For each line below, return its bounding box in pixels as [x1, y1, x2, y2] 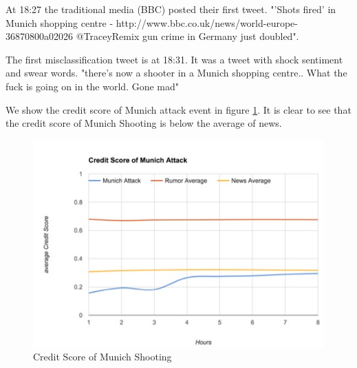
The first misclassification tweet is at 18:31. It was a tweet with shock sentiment [6, 52, 343, 66]
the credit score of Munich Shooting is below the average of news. [6, 116, 282, 130]
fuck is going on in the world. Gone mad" [6, 79, 180, 93]
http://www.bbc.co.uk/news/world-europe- [116, 15, 298, 30]
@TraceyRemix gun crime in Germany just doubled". [76, 29, 299, 43]
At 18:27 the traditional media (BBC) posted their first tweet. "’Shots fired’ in [6, 2, 336, 16]
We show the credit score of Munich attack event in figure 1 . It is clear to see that [6, 102, 351, 116]
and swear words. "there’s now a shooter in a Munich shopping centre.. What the [6, 65, 347, 80]
